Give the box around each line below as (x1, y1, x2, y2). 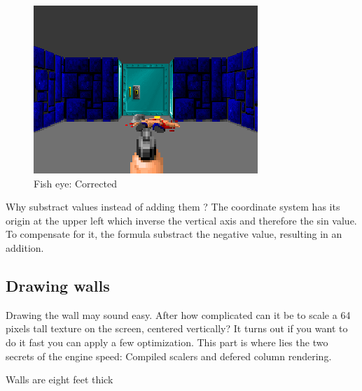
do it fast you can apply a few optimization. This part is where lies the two (6, 334, 328, 349)
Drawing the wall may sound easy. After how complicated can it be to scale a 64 (6, 307, 351, 322)
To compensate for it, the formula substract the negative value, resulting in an (6, 227, 342, 241)
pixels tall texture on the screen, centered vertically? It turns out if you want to (6, 321, 348, 336)
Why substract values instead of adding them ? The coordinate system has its (6, 199, 340, 214)
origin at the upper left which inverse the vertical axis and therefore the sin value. (6, 213, 357, 227)
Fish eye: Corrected (34, 176, 117, 190)
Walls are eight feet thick (6, 372, 113, 387)
